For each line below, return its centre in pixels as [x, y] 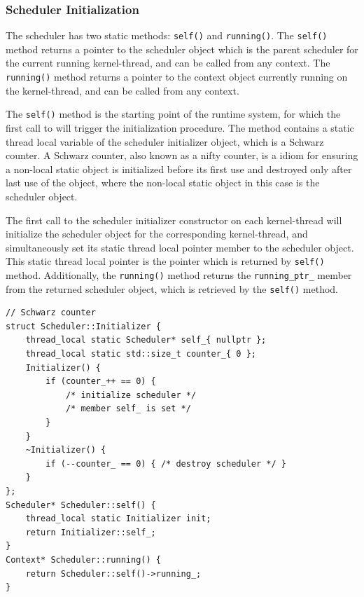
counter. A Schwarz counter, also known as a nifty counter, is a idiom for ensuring [182, 155]
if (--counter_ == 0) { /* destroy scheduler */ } [166, 464]
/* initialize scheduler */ [131, 395]
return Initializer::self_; [91, 532]
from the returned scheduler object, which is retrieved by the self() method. [172, 288]
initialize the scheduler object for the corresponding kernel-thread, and [157, 234]
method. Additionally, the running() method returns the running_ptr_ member [179, 274]
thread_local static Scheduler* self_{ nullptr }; [146, 340]
